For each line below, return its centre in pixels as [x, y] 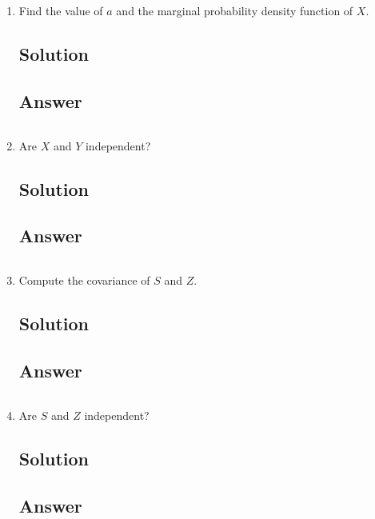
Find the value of [61, 10]
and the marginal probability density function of [235, 10]
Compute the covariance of [84, 280]
